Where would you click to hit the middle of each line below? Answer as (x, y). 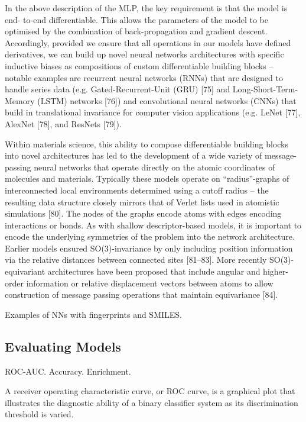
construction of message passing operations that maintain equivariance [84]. (141, 294)
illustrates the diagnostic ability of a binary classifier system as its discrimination (152, 402)
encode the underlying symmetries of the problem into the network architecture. (150, 236)
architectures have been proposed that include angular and (154, 271)
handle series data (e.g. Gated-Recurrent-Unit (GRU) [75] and (118, 89)
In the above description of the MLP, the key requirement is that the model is (146, 8)
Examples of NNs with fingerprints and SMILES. (93, 314)
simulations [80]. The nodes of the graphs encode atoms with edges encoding (143, 213)
